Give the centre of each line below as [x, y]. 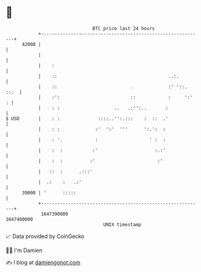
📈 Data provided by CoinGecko [45, 236]
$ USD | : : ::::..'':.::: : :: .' [87, 118]
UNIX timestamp [122, 224]
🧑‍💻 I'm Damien [24, 250]
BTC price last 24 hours [124, 28]
